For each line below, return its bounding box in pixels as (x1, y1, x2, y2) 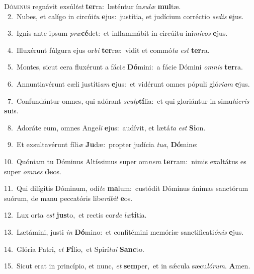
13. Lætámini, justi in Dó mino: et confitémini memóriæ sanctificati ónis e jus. (4, 226, 244, 237)
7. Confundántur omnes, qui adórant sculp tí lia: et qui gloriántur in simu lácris (7, 95, 249, 106)
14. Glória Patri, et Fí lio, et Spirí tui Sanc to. (4, 243, 144, 254)
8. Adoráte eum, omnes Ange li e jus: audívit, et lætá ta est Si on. (7, 122, 206, 132)
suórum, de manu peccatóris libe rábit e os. (4, 192, 133, 203)
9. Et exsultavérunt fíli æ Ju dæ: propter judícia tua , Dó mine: (7, 139, 198, 150)
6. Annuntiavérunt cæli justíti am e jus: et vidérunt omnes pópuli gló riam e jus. (7, 78, 250, 89)
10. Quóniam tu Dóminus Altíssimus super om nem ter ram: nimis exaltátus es (4, 156, 246, 166)
